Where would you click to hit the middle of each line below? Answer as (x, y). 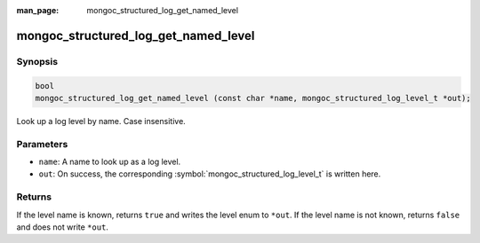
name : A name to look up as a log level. (110, 162)
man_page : (38, 10)
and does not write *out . (62, 227)
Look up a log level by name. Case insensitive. (101, 121)
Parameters (42, 144)
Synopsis (37, 61)
